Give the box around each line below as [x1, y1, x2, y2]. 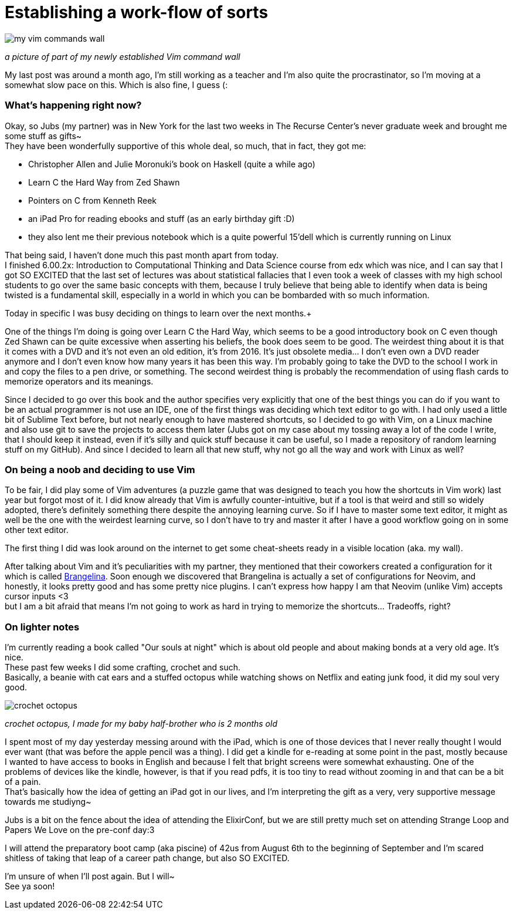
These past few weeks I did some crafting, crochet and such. [5, 662, 241, 672]
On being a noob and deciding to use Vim [5, 463, 195, 475]
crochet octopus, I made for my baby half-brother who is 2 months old [5, 719, 277, 728]
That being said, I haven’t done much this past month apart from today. [5, 249, 279, 260]
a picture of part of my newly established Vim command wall [5, 51, 240, 62]
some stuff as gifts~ [5, 130, 82, 141]
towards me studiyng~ [5, 797, 91, 807]
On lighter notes [5, 620, 80, 633]
